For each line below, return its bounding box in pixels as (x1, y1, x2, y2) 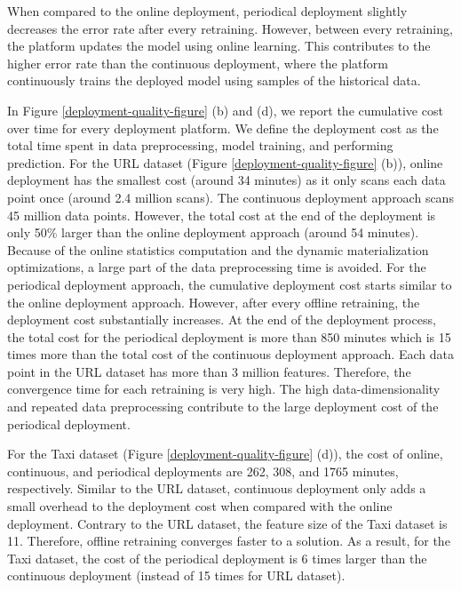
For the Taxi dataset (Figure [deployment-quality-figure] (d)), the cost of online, (7, 444, 443, 463)
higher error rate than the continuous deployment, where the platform (7, 53, 388, 72)
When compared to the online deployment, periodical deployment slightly (7, 2, 408, 20)
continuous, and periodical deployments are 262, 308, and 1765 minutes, (7, 461, 399, 480)
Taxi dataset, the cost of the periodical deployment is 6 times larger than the (7, 548, 427, 567)
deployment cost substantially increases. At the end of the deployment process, (7, 310, 436, 329)
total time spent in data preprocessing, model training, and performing (7, 136, 393, 155)
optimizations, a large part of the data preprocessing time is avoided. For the (7, 258, 426, 276)
